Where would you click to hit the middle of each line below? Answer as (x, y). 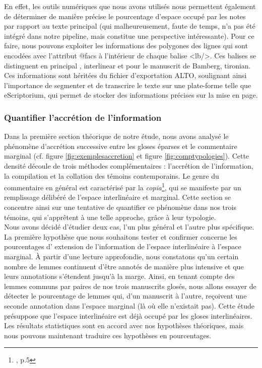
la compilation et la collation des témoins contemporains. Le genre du (112, 175)
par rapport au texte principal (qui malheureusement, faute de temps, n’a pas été (130, 26)
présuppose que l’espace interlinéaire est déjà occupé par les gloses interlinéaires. (128, 315)
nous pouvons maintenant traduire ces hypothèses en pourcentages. (108, 335)
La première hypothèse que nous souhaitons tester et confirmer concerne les (121, 236)
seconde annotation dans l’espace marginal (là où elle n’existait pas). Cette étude (129, 305)
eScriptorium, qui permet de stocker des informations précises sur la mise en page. (131, 95)
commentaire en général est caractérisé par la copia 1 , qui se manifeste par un (123, 187)
